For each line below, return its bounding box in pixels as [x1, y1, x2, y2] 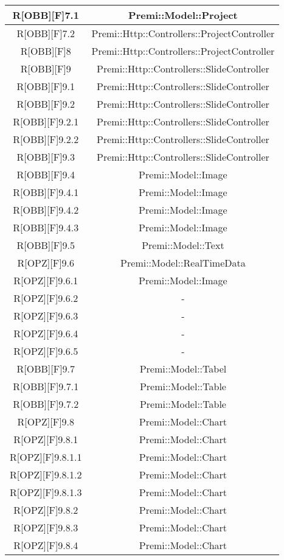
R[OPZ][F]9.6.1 [13, 273, 78, 287]
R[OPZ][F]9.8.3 [13, 520, 78, 534]
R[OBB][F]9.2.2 [13, 132, 79, 146]
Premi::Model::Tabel [139, 362, 227, 376]
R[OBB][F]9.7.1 [13, 379, 79, 393]
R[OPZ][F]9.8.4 [13, 538, 78, 552]
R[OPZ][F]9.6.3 [13, 309, 78, 323]
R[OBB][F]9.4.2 [13, 203, 79, 217]
